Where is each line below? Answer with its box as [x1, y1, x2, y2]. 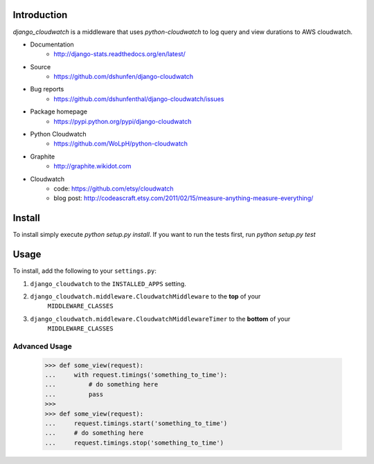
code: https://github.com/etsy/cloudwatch [53, 184, 174, 193]
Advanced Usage [12, 341, 72, 351]
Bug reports [30, 85, 64, 93]
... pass [44, 390, 104, 398]
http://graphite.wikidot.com [53, 162, 132, 170]
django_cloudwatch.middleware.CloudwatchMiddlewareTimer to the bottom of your [30, 314, 291, 323]
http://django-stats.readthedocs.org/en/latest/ [53, 50, 186, 58]
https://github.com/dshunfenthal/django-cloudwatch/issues [53, 94, 224, 103]
